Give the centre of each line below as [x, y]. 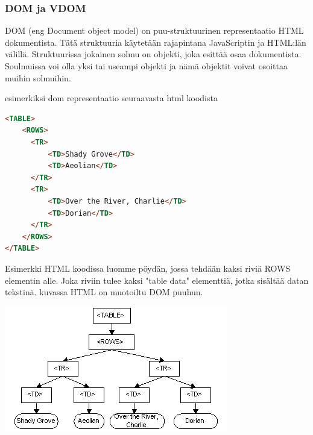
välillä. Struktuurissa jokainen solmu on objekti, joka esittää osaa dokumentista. [153, 54]
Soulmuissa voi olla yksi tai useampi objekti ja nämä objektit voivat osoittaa [147, 66]
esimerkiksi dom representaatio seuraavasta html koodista [111, 98]
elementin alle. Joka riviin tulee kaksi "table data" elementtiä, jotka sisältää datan [157, 280]
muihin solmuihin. [38, 77]
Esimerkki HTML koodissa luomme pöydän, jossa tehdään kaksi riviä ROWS [148, 268]
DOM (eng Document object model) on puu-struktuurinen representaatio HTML [154, 30]
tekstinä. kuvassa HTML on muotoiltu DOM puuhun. [104, 292]
